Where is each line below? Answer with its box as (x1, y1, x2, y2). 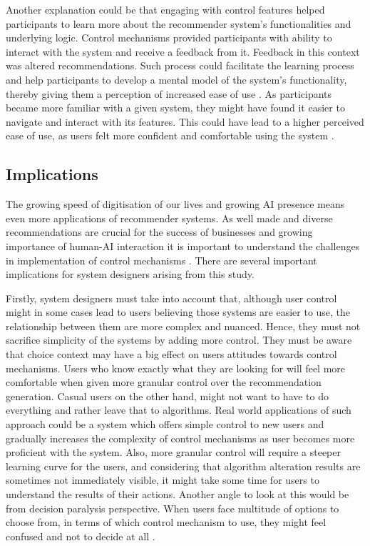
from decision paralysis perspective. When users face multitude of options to (6, 500, 339, 515)
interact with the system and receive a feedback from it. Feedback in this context (6, 44, 360, 59)
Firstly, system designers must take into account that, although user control (6, 290, 337, 305)
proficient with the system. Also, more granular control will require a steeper (6, 445, 341, 460)
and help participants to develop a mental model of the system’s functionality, (6, 71, 347, 86)
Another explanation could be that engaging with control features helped (6, 2, 325, 16)
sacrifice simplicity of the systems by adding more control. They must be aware (6, 332, 352, 347)
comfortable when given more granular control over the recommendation (6, 374, 322, 389)
